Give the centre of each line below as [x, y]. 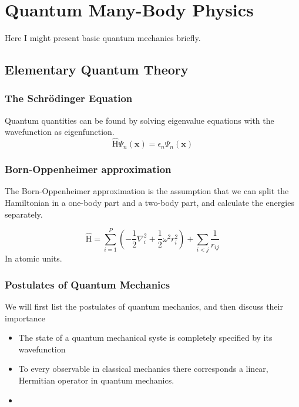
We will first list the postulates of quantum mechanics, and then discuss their [144, 306]
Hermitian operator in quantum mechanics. [96, 380]
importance [25, 318]
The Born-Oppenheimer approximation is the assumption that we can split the [147, 191]
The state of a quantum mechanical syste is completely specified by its [145, 338]
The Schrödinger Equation [69, 98]
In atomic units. [33, 258]
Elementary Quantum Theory [97, 69]
